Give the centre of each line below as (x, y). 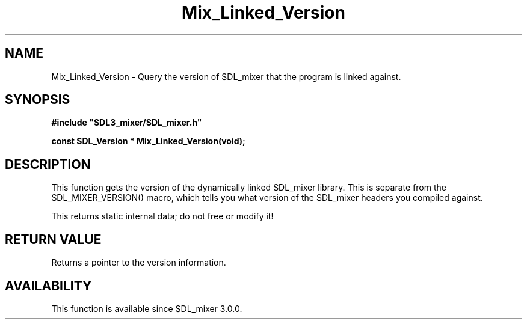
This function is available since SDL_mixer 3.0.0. (147, 308)
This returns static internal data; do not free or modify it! (162, 216)
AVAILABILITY (48, 286)
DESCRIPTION (48, 164)
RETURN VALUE (53, 239)
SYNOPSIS (38, 100)
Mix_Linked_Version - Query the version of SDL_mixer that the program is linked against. (226, 76)
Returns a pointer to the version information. (139, 263)
